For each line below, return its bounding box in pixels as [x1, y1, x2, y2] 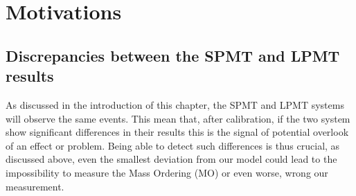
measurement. [6, 179, 64, 193]
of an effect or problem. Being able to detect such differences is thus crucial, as [6, 138, 340, 152]
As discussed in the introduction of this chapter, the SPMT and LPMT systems [6, 97, 344, 112]
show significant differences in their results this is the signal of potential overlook [6, 125, 349, 139]
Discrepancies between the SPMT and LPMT [6, 44, 340, 66]
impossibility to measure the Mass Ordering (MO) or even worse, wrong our [6, 165, 328, 179]
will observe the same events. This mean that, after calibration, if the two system [6, 111, 350, 125]
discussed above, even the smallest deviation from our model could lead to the [6, 152, 337, 166]
